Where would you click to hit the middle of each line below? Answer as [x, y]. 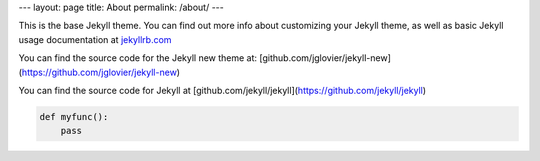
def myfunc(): [74, 116]
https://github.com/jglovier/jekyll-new [99, 72]
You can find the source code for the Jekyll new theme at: [138, 58]
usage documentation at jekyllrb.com [95, 39]
